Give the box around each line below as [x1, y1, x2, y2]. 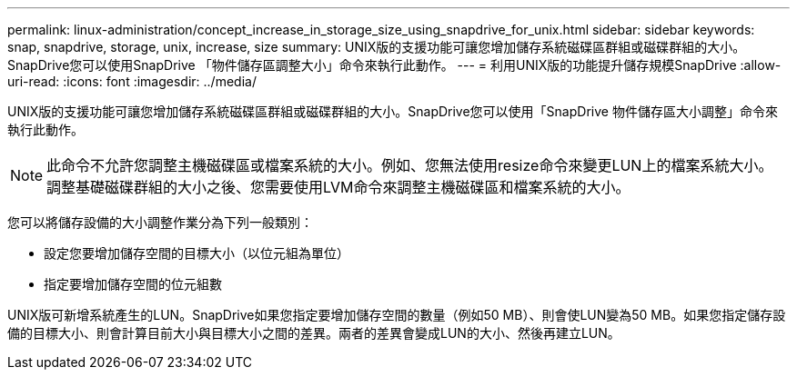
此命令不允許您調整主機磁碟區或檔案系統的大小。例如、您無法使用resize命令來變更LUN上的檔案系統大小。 [46, 156, 773, 174]
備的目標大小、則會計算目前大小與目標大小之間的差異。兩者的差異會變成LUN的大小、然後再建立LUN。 [7, 325, 620, 341]
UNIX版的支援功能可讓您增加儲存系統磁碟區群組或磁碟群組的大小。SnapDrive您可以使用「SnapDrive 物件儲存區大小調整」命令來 [7, 104, 778, 119]
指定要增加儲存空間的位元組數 [44, 276, 222, 292]
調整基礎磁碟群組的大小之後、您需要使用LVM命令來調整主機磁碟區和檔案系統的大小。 [46, 178, 631, 196]
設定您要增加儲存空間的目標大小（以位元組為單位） [44, 245, 349, 261]
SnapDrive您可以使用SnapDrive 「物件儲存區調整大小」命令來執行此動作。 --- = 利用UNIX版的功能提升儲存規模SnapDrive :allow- [7, 57, 782, 73]
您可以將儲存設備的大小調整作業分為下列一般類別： [7, 214, 313, 230]
